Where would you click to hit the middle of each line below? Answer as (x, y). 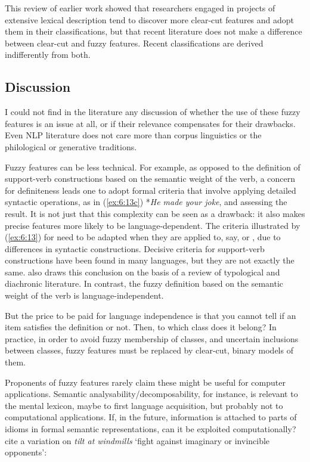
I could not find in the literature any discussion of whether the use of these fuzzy (153, 112)
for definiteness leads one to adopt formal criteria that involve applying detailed (151, 190)
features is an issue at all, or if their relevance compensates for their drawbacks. (150, 123)
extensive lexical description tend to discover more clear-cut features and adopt (150, 19)
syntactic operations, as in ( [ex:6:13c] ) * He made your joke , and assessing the (146, 202)
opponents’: (26, 452)
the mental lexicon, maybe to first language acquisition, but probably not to (144, 405)
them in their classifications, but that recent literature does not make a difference (154, 31)
